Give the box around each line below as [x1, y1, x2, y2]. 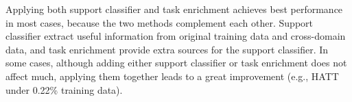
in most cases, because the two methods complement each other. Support [5, 15, 314, 29]
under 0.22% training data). [5, 82, 123, 97]
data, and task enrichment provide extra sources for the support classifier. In [5, 42, 329, 56]
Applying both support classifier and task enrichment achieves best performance [5, 2, 343, 16]
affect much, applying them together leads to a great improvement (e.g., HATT [5, 68, 339, 83]
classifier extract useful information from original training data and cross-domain [5, 29, 346, 43]
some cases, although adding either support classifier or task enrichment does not [5, 55, 347, 70]
